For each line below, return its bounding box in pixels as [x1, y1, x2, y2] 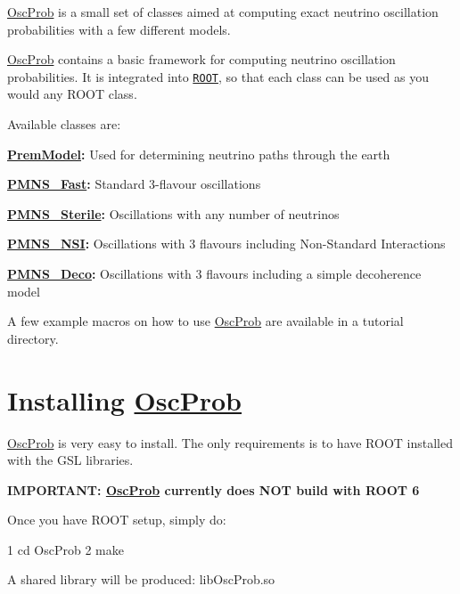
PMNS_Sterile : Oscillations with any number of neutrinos [7, 204, 340, 223]
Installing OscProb [7, 381, 242, 418]
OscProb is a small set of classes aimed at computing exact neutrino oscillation [7, 3, 439, 20]
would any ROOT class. [7, 85, 137, 103]
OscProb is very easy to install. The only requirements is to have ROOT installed [7, 433, 454, 452]
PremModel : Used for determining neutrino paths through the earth [7, 144, 390, 163]
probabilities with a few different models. [7, 20, 231, 38]
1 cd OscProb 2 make [7, 540, 124, 558]
